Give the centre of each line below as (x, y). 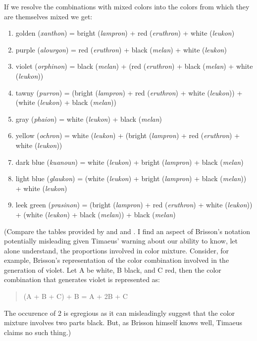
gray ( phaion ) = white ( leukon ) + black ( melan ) (89, 119)
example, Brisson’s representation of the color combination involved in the (117, 260)
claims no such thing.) (38, 332)
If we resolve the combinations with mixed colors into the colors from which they (127, 6)
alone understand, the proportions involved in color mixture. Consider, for (117, 250)
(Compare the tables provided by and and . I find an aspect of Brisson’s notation (127, 231)
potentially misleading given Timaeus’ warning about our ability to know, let (121, 241)
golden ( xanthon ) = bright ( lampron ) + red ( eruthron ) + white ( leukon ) (125, 33)
